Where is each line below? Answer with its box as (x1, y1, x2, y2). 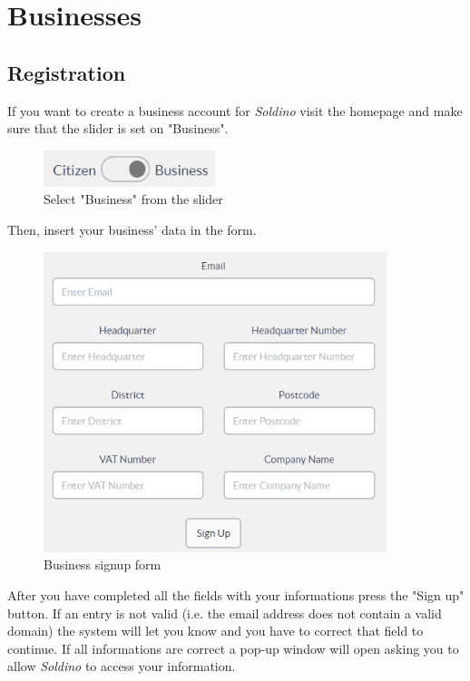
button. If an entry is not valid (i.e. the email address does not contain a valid (7, 603, 442, 622)
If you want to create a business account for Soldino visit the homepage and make (7, 101, 463, 120)
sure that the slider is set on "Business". (7, 119, 229, 138)
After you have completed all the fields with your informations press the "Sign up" (7, 585, 465, 604)
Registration (7, 58, 126, 86)
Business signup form (44, 555, 162, 574)
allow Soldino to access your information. (7, 657, 236, 676)
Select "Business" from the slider (44, 190, 223, 209)
